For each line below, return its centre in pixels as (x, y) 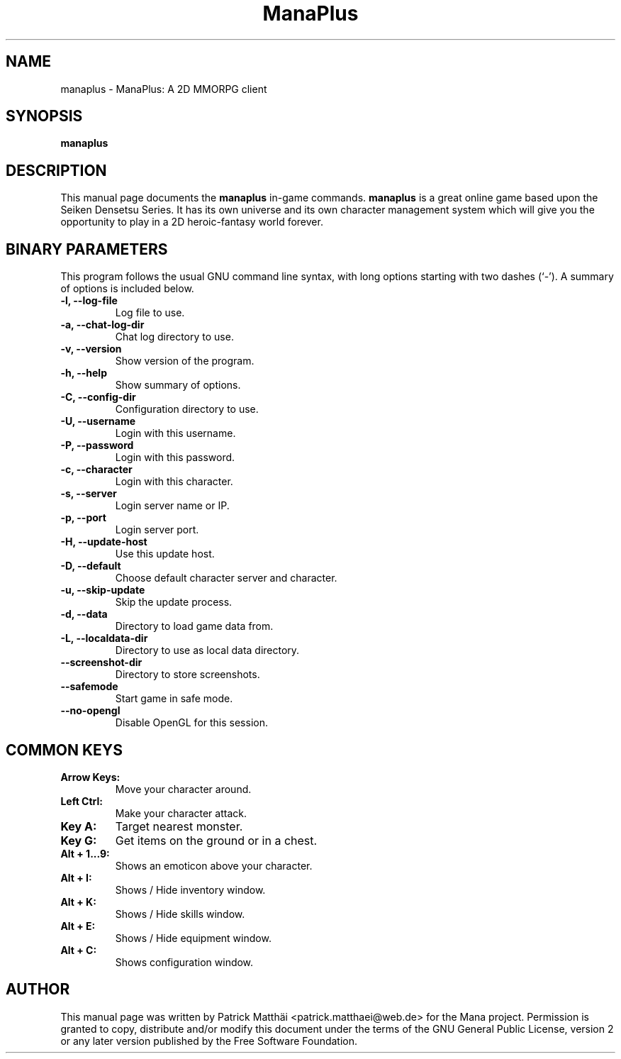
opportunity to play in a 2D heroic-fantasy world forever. (192, 222)
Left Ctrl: (82, 801)
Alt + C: (79, 950)
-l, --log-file (89, 301)
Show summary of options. (178, 385)
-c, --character (96, 470)
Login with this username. (175, 433)
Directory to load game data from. (194, 626)
